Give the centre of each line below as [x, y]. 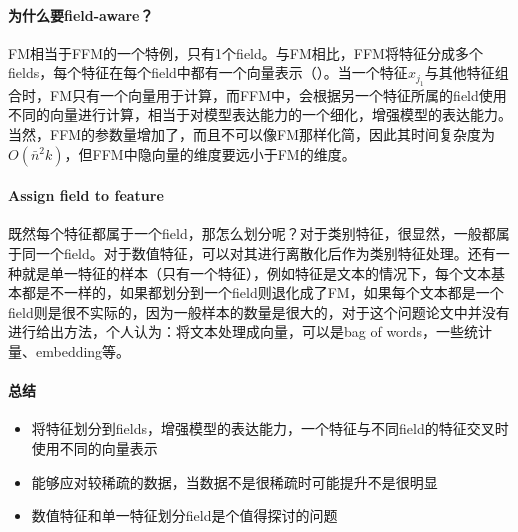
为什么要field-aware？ [81, 14]
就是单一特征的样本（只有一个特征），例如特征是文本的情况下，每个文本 [256, 272]
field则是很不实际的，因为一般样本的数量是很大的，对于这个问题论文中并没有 [259, 311]
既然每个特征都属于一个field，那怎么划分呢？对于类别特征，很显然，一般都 [252, 233]
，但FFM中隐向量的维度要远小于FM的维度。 [210, 153]
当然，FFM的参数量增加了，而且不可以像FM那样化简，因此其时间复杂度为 [252, 133]
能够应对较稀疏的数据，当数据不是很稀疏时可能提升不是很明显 [234, 481]
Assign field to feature [86, 195]
